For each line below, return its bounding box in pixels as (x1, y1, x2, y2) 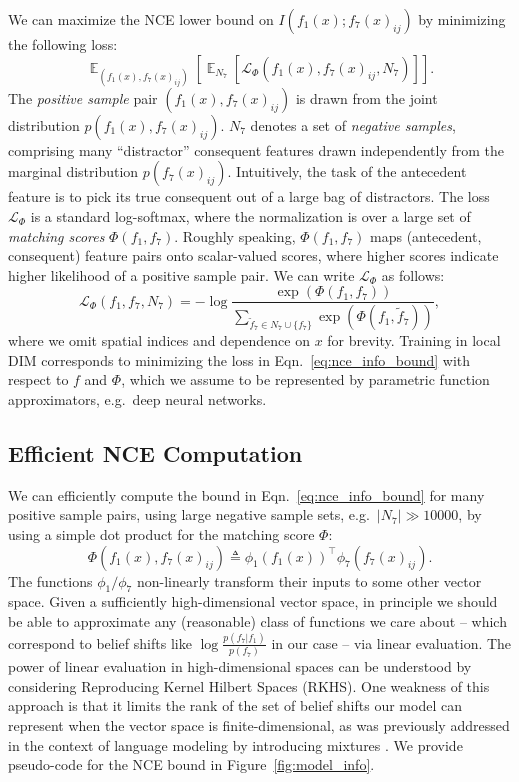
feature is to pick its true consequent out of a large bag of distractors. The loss (8, 186, 490, 207)
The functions (8, 570, 93, 591)
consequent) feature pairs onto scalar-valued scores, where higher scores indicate (8, 245, 499, 266)
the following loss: (8, 34, 118, 54)
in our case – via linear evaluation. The (271, 632, 512, 653)
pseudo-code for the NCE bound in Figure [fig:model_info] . (8, 754, 375, 775)
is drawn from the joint (295, 87, 438, 108)
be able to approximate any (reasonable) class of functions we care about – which (8, 611, 507, 631)
